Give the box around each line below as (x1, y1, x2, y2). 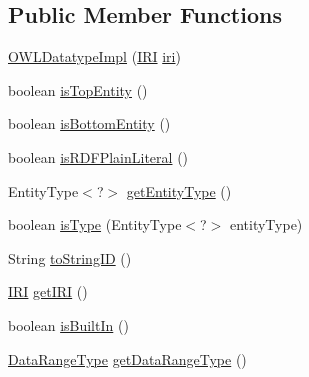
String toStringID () (8, 247, 132, 268)
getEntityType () (126, 180, 232, 201)
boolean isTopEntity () (8, 79, 148, 100)
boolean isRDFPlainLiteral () (8, 146, 189, 167)
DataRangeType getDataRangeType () (8, 348, 247, 369)
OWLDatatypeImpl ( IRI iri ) (8, 46, 181, 67)
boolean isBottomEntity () (8, 113, 171, 134)
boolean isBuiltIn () (8, 314, 129, 335)
